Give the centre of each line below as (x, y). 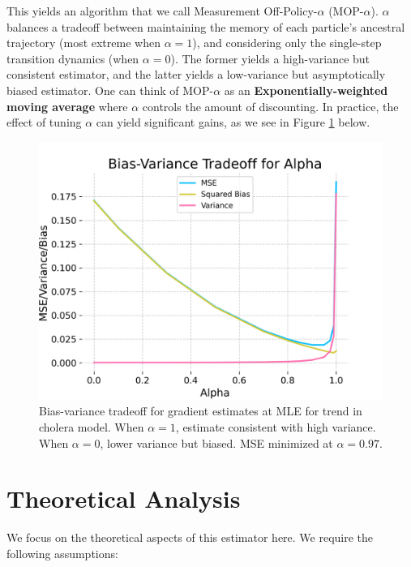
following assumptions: (62, 553)
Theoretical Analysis (124, 498)
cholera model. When (92, 426)
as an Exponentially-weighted (306, 90)
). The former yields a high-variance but (270, 58)
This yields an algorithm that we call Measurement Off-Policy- (162, 11)
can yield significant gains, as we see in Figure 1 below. (233, 122)
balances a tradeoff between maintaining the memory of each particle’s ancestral (206, 26)
